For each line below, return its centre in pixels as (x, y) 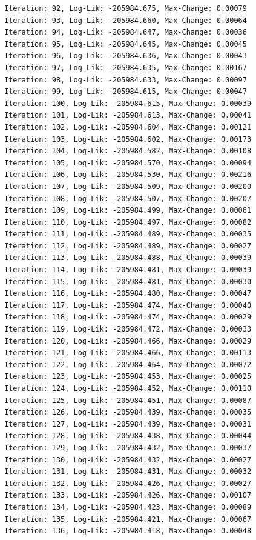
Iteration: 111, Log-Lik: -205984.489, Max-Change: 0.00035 (128, 234)
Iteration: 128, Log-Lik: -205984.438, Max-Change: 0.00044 (128, 436)
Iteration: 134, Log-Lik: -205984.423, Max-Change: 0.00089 (128, 507)
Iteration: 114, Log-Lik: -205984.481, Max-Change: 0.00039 (128, 270)
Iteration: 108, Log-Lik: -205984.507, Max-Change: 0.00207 (128, 198)
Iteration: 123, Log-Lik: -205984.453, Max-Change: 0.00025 (128, 377)
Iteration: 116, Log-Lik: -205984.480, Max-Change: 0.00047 (128, 294)
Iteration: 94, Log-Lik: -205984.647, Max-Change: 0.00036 (126, 32)
